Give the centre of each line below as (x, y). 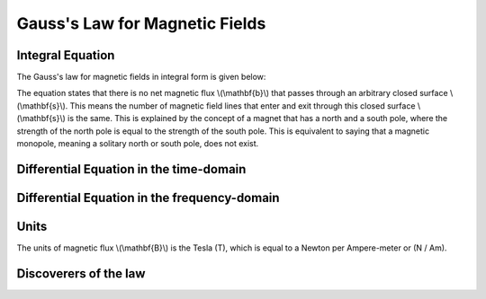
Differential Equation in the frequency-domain (148, 198)
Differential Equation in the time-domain (131, 169)
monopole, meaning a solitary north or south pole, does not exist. (138, 144)
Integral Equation (66, 55)
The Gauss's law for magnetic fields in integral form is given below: (141, 77)
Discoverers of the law (81, 273)
